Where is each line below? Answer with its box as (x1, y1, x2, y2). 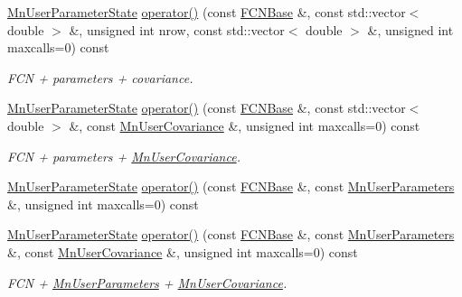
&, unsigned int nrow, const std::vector (69, 20, 285, 39)
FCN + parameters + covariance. (7, 68, 193, 87)
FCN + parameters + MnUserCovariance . (7, 146, 240, 165)
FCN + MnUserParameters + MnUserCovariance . (7, 273, 288, 292)
